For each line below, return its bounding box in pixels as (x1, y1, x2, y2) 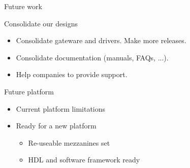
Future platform (4, 86, 54, 96)
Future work (4, 1, 42, 11)
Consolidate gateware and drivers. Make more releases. (16, 35, 186, 46)
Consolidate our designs (4, 18, 78, 28)
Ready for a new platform (16, 120, 97, 131)
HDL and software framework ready (28, 154, 140, 165)
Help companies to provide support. (16, 69, 128, 80)
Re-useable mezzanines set (28, 137, 110, 148)
